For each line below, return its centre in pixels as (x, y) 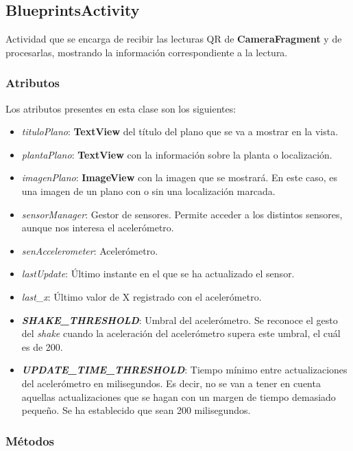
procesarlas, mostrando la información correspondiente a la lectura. (147, 52)
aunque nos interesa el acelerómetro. (98, 228)
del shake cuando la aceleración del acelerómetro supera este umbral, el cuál (181, 333)
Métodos (30, 440)
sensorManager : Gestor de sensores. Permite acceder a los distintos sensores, (182, 214)
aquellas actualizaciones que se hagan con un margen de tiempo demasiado (179, 396)
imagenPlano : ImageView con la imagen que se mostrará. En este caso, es (180, 177)
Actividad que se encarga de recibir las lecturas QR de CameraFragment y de (174, 39)
